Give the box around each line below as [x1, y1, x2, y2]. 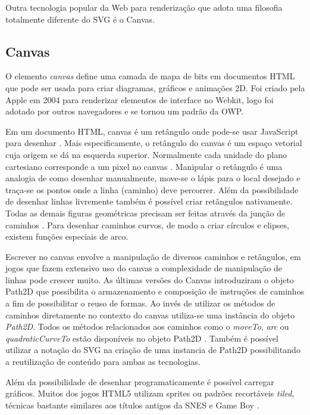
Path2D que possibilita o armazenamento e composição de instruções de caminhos [5, 285, 305, 298]
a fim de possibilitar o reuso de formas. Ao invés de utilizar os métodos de [5, 297, 275, 309]
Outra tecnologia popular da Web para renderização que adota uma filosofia [5, 1, 283, 13]
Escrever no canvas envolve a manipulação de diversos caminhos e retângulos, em [5, 250, 301, 262]
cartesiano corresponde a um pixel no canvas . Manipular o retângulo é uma [5, 160, 283, 172]
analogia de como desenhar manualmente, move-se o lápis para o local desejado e [5, 172, 300, 184]
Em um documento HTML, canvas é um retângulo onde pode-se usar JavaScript [5, 125, 299, 137]
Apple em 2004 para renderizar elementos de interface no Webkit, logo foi [5, 93, 274, 106]
